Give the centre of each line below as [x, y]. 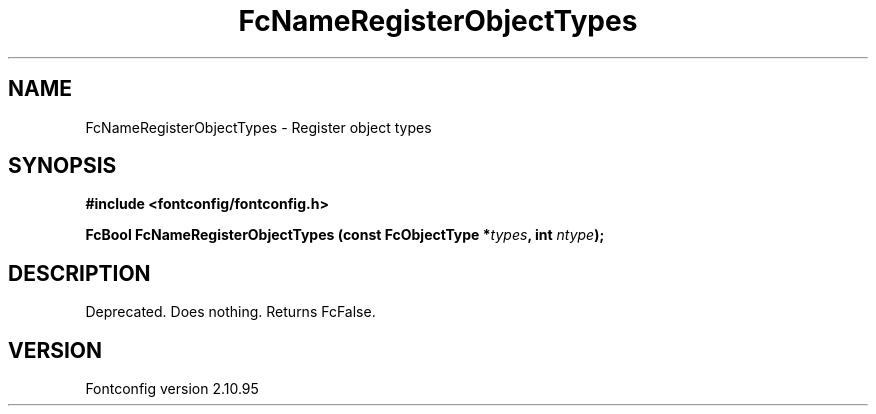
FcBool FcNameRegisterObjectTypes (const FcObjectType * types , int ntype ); [345, 235]
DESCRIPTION [79, 273]
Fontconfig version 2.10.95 [172, 389]
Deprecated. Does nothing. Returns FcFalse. [230, 312]
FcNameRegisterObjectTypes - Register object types [258, 127]
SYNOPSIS [62, 166]
